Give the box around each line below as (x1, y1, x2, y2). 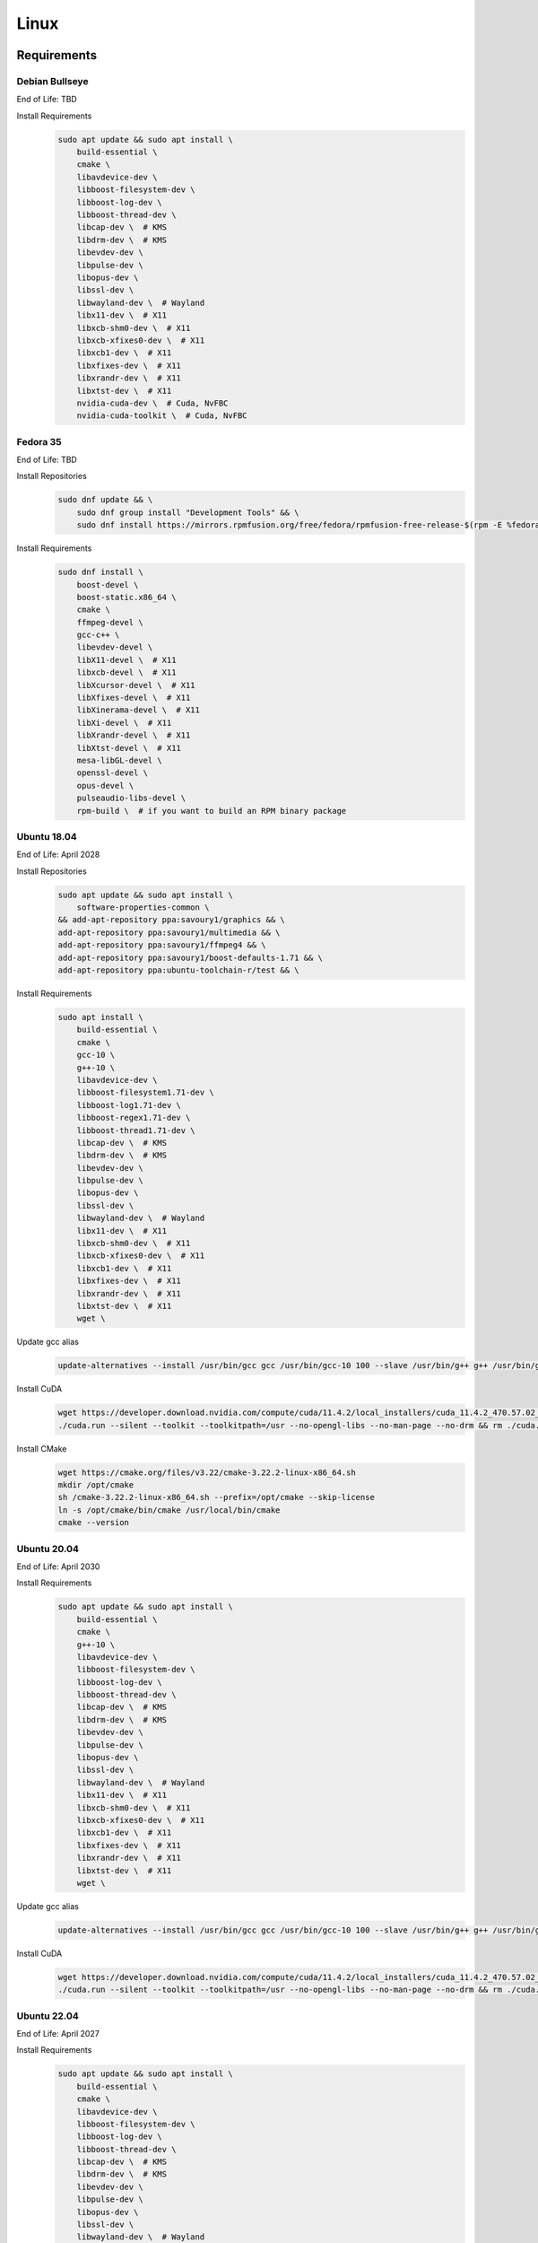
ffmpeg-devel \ (76, 617, 143, 627)
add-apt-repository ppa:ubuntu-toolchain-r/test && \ (57, 965, 299, 975)
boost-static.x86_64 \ (76, 592, 177, 602)
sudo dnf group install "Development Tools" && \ (76, 507, 299, 518)
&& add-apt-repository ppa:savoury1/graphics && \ (57, 915, 286, 925)
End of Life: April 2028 (16, 849, 100, 860)
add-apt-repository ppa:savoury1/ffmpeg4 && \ (57, 940, 266, 950)
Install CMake (16, 1443, 67, 1453)
